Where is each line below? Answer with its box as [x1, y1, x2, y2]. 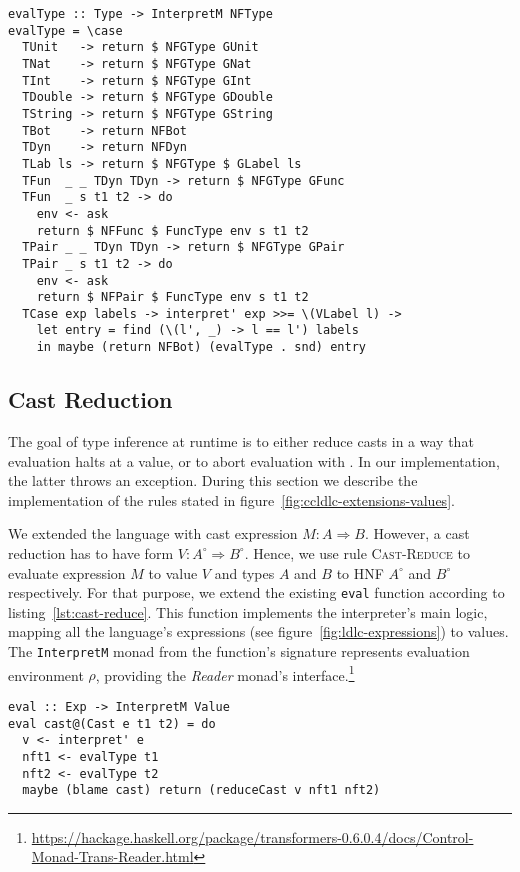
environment [8, 664, 84, 685]
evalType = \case [8, 23, 123, 38]
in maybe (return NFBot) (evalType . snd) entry [36, 340, 366, 355]
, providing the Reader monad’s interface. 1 [95, 661, 355, 685]
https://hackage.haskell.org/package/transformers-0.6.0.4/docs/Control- [31, 826, 474, 847]
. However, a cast [364, 523, 470, 544]
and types [214, 562, 275, 583]
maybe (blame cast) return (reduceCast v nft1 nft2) [22, 783, 381, 798]
